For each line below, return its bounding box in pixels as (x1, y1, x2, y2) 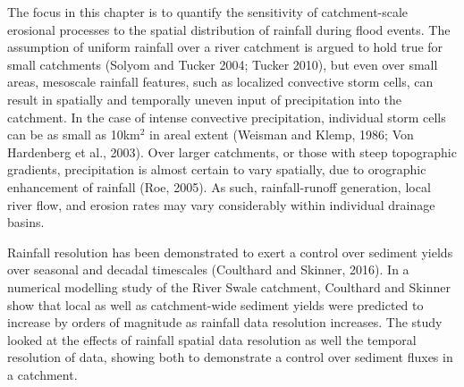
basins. (7, 213, 45, 231)
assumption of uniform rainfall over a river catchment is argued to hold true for (7, 38, 443, 56)
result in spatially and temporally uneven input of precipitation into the (7, 89, 401, 108)
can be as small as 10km (7, 125, 140, 144)
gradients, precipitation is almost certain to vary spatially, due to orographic (7, 160, 426, 179)
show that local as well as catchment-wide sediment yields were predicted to (7, 295, 424, 314)
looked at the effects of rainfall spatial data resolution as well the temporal (7, 330, 417, 349)
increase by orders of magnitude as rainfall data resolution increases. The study (7, 313, 443, 332)
